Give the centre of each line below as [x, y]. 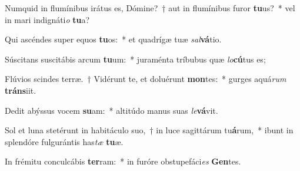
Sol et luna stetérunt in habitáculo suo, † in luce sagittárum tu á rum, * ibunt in [149, 130]
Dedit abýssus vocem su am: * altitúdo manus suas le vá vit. [111, 110]
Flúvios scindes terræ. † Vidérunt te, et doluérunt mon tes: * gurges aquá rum [146, 79]
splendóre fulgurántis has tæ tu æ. [64, 141]
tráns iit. [21, 90]
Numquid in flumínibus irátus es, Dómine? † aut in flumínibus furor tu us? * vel [150, 8]
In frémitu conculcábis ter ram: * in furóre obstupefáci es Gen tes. [123, 161]
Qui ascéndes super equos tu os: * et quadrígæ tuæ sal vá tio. [113, 39]
